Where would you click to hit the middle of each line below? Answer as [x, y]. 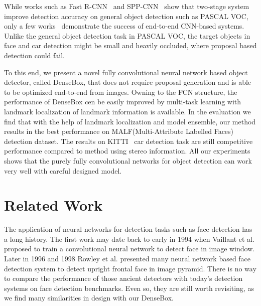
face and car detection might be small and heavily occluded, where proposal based [130, 45]
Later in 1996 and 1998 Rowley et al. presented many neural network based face [127, 258]
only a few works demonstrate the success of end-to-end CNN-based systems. [124, 26]
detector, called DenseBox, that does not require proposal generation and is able [128, 82]
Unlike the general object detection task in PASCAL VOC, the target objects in [127, 35]
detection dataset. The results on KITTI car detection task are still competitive [128, 141]
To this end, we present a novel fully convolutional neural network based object [126, 72]
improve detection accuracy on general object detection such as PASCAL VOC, [126, 16]
